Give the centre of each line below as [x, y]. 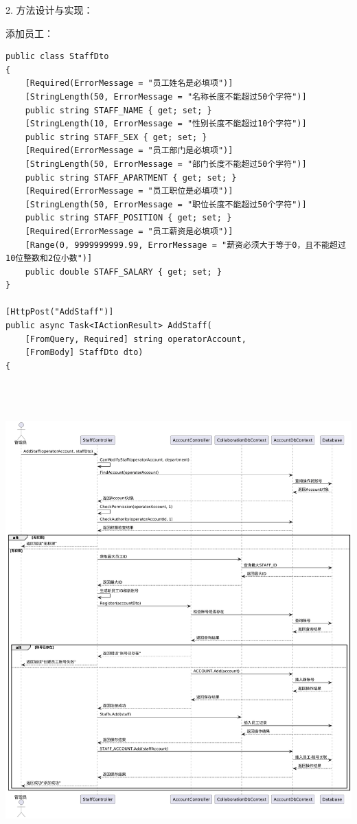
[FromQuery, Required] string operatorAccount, [136, 339]
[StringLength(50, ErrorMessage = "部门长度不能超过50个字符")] [166, 164]
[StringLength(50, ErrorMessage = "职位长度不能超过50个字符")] [166, 204]
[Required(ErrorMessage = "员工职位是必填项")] [129, 191]
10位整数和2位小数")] [49, 259]
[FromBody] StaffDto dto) [84, 353]
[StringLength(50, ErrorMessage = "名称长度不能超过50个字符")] [166, 96]
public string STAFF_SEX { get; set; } [116, 137]
